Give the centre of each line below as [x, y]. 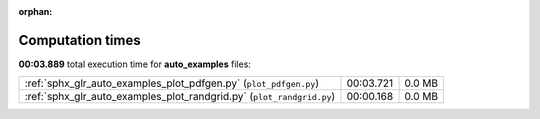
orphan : [35, 11]
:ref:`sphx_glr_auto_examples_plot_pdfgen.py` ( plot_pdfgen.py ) [172, 83]
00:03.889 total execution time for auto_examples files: [135, 64]
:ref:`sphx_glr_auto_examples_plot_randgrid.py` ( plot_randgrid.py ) [180, 97]
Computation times [79, 40]
